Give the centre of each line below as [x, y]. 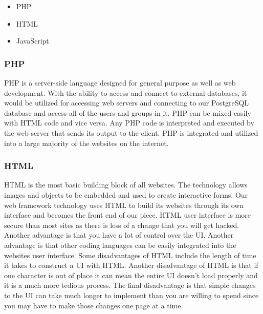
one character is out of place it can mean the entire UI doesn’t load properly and [131, 275]
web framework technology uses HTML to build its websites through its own [124, 205]
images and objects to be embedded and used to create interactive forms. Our [126, 194]
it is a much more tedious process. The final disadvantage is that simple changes [130, 285]
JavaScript [32, 41]
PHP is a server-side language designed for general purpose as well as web [120, 82]
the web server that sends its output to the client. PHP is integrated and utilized [131, 132]
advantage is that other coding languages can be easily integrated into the [120, 245]
